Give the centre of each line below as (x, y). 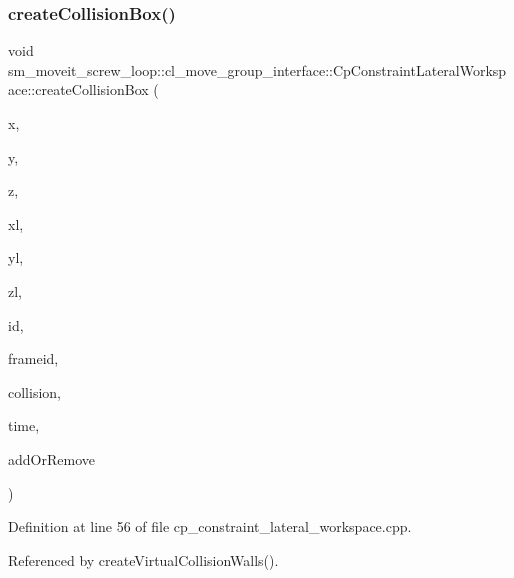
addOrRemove (51, 458)
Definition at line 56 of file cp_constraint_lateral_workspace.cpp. (210, 526)
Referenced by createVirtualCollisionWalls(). (143, 559)
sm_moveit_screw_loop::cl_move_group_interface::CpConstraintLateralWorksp (257, 69)
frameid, (33, 358)
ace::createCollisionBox (78, 89)
